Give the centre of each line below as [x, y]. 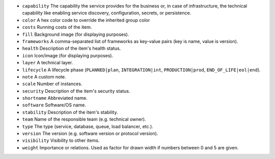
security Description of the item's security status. [76, 91]
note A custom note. [44, 76]
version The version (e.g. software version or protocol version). [90, 134]
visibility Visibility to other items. [61, 141]
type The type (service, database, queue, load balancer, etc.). [88, 126]
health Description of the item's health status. [72, 49]
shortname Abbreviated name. [55, 98]
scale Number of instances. [52, 84]
